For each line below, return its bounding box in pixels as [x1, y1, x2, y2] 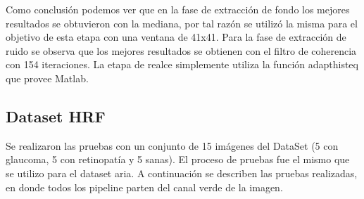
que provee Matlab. [6, 70, 89, 85]
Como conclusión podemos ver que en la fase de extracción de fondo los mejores [6, 2, 350, 16]
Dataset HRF [6, 105, 106, 127]
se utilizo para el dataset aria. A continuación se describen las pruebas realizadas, [6, 165, 358, 180]
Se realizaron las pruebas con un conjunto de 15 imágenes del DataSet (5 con [6, 138, 339, 153]
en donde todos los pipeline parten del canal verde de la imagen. [6, 179, 283, 194]
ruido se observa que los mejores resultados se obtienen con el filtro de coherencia [6, 43, 357, 58]
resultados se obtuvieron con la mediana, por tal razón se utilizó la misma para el [6, 15, 358, 30]
